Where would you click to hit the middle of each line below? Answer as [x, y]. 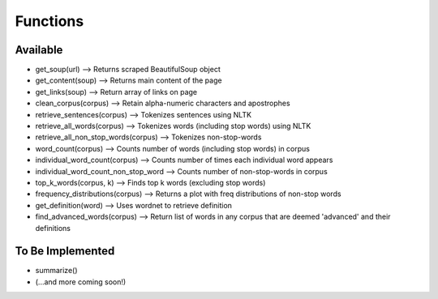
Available [39, 50]
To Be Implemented [65, 251]
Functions [49, 21]
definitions [53, 228]
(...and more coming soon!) [81, 282]
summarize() [56, 271]
